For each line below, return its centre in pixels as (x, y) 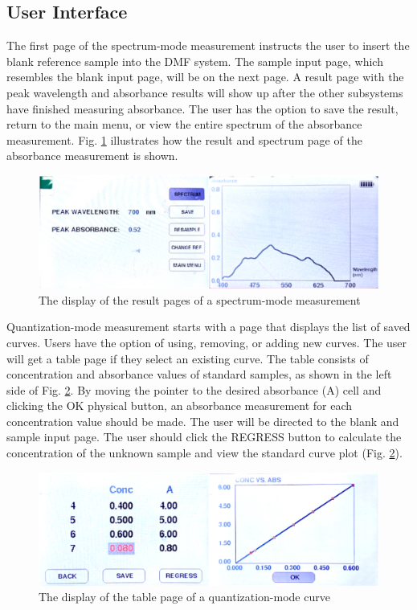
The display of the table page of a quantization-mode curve (184, 597)
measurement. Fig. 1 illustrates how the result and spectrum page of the (184, 139)
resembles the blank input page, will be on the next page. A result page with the (205, 77)
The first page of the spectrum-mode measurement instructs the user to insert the (208, 45)
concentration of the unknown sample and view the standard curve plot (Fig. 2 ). (204, 453)
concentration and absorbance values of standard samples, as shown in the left (199, 374)
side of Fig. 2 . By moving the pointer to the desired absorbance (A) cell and (194, 389)
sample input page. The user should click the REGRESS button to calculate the (204, 437)
